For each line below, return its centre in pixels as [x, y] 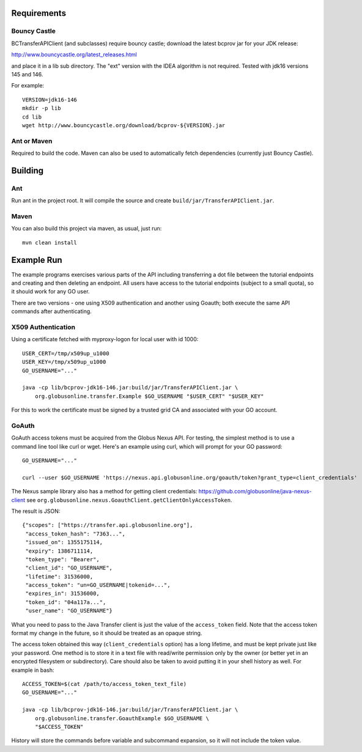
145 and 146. [27, 74]
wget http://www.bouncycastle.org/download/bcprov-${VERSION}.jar [124, 125]
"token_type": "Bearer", [63, 559]
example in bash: [33, 670]
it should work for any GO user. [50, 292]
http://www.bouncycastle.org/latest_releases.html [74, 54]
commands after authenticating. [51, 311]
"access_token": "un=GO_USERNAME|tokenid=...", [98, 585]
